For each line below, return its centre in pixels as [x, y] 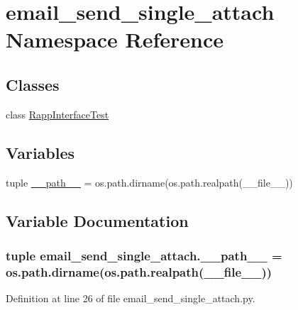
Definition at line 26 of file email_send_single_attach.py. [131, 298]
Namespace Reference [115, 39]
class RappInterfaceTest [57, 114]
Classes [33, 84]
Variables [40, 152]
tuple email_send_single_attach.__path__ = [144, 255]
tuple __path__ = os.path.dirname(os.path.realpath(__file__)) [149, 182]
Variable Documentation [97, 220]
